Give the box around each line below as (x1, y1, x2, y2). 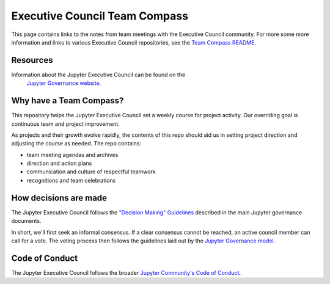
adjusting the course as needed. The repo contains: (11, 140, 142, 147)
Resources (11, 55, 53, 65)
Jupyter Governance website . (26, 79, 101, 87)
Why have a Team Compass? (11, 95, 124, 106)
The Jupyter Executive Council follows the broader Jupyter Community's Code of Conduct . (11, 269, 241, 276)
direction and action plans (26, 159, 92, 167)
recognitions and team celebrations (26, 177, 116, 184)
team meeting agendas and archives (26, 151, 119, 158)
